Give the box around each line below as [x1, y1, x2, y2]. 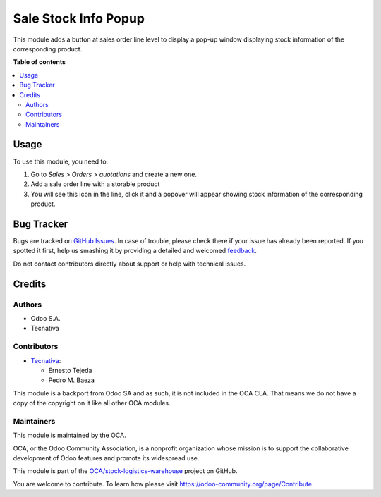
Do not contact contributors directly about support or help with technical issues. [13, 259, 246, 268]
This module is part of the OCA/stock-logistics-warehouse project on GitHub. [13, 467, 238, 475]
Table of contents [13, 58, 66, 66]
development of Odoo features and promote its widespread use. [13, 454, 200, 462]
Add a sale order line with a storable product [30, 180, 160, 188]
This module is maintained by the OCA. [13, 431, 126, 440]
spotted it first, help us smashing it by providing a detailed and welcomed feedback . [13, 247, 258, 255]
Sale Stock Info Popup [13, 11, 145, 26]
